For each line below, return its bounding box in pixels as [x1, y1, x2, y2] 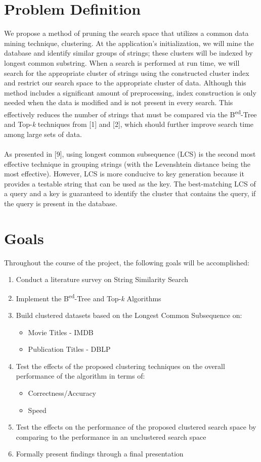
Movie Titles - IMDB [28, 327, 94, 337]
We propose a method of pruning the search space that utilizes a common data [4, 28, 249, 38]
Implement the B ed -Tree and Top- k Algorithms [16, 291, 161, 303]
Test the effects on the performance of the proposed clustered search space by [16, 422, 256, 432]
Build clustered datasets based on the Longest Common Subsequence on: [16, 310, 242, 320]
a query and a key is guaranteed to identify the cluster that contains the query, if [4, 188, 256, 199]
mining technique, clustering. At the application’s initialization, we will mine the [4, 37, 254, 48]
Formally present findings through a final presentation [16, 448, 184, 459]
